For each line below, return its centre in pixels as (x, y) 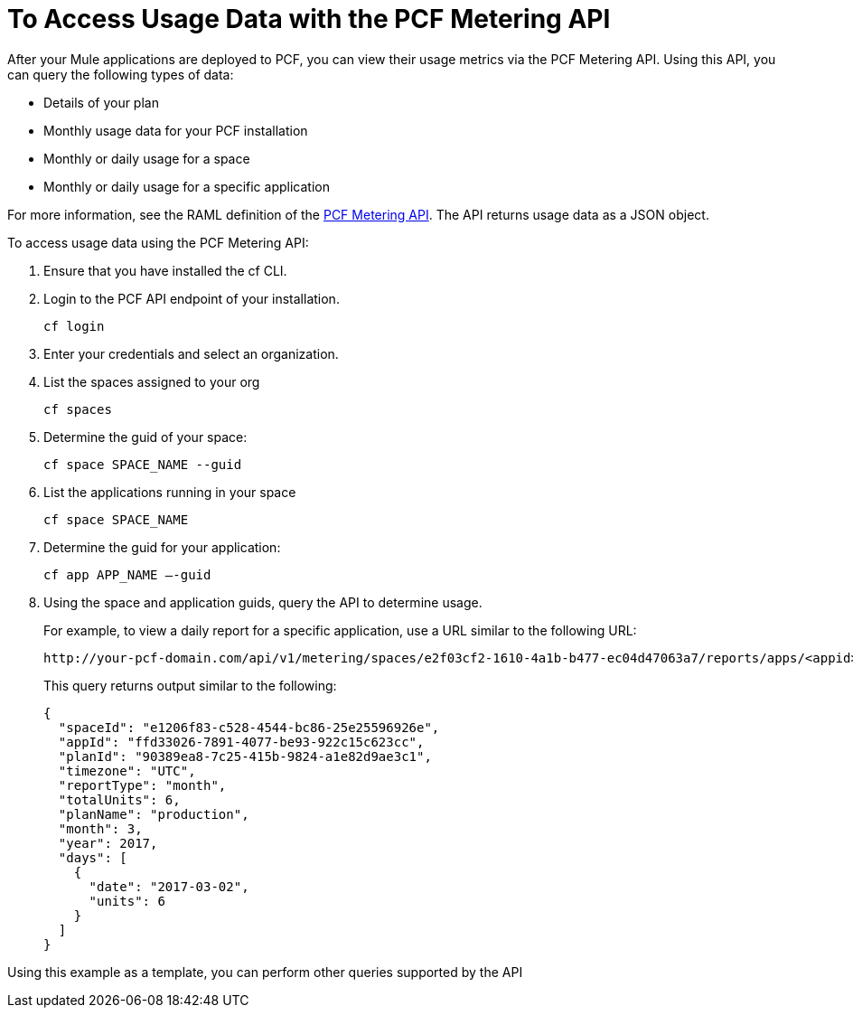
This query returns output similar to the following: (190, 685)
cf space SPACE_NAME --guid (143, 464)
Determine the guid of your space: (145, 437)
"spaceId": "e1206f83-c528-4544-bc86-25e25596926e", (249, 727)
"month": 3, (100, 828)
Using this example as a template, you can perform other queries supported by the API (265, 972)
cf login (74, 326)
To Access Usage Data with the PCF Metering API (309, 19)
